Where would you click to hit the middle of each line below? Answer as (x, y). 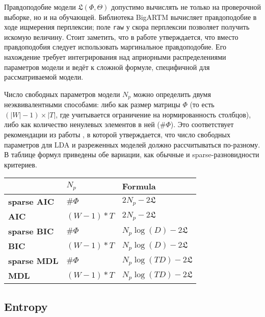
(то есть (202, 104)
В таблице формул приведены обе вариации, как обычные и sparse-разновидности (132, 154)
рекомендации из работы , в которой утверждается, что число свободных (117, 135)
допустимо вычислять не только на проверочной (186, 7)
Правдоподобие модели (40, 7)
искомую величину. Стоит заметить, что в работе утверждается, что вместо (121, 36)
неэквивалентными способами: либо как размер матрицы (92, 104)
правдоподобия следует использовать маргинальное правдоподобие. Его (115, 47)
